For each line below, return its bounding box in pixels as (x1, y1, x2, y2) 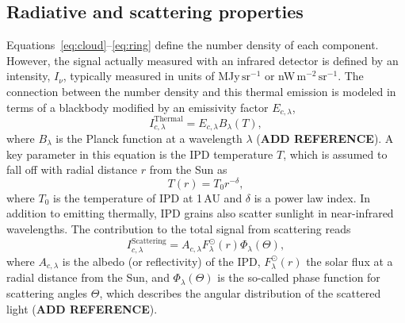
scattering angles (6, 284, 88, 301)
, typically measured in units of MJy (63, 67, 240, 84)
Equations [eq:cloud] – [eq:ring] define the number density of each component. (6, 37, 379, 53)
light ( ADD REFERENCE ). (6, 300, 158, 317)
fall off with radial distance (6, 161, 138, 178)
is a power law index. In (254, 189, 371, 206)
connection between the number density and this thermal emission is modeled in (6, 83, 396, 99)
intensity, (6, 67, 51, 84)
